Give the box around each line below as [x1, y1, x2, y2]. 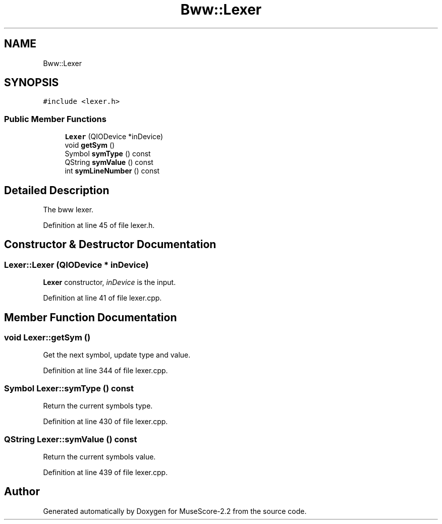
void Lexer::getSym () [4, 332, 91, 343]
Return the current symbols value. [43, 452, 156, 461]
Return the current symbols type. [43, 401, 153, 411]
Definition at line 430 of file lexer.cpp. [43, 417, 168, 426]
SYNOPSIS [4, 76, 59, 89]
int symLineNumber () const [65, 166, 160, 176]
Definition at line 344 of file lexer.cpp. [43, 366, 168, 375]
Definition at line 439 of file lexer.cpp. [43, 468, 168, 477]
